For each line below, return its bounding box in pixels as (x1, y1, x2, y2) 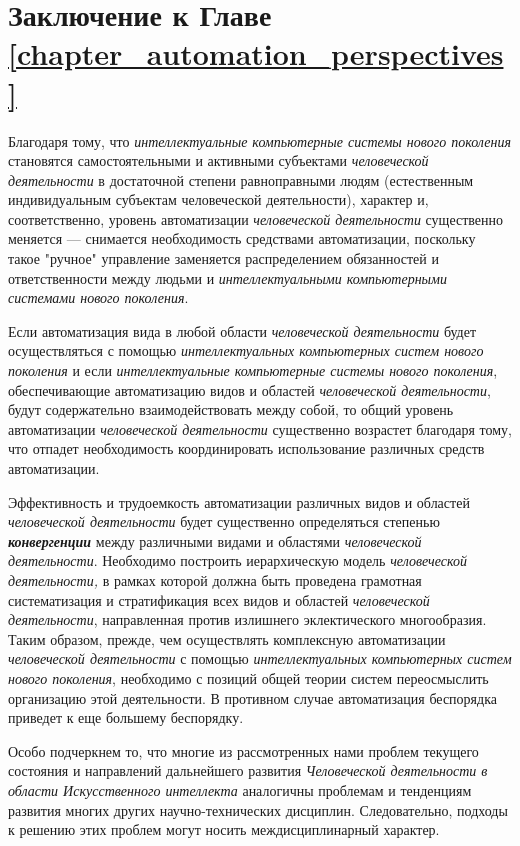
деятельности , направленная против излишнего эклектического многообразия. (8, 609, 487, 630)
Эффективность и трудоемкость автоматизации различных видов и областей (8, 491, 470, 512)
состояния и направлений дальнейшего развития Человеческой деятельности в (8, 760, 488, 781)
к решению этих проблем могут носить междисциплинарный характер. (8, 819, 440, 840)
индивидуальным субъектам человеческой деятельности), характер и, (8, 189, 429, 210)
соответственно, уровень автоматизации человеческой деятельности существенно (8, 208, 503, 229)
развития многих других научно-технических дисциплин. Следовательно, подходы (8, 799, 508, 820)
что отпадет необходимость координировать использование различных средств (8, 438, 485, 459)
